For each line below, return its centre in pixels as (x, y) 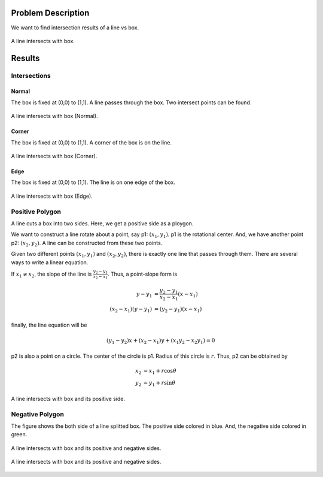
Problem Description (50, 13)
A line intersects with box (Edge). (52, 196)
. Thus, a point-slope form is (143, 274)
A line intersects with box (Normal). (54, 116)
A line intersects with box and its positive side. (68, 398)
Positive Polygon (36, 212)
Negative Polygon (37, 414)
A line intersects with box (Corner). (54, 156)
